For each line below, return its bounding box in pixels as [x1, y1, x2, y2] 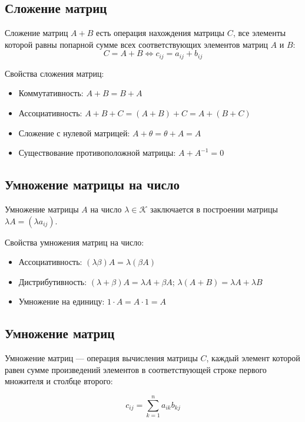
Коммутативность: [18, 87, 84, 99]
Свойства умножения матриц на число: [5, 235, 144, 248]
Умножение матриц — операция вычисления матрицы [5, 352, 198, 364]
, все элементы [233, 27, 286, 39]
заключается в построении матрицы [150, 203, 278, 215]
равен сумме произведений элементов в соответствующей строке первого [5, 363, 267, 375]
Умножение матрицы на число [5, 175, 180, 194]
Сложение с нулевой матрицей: [18, 126, 130, 139]
